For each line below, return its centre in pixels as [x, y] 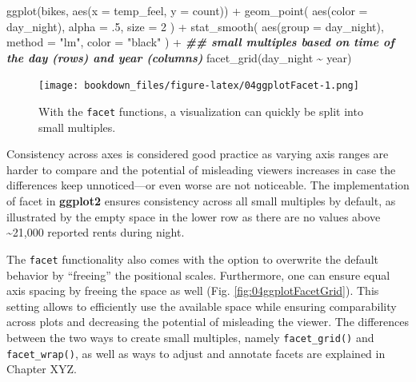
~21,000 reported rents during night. [96, 232]
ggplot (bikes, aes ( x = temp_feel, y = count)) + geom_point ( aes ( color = [187, 10]
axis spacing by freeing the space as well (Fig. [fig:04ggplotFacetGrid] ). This [193, 290]
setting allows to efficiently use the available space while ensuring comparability [202, 306]
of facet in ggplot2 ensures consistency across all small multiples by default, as [201, 201]
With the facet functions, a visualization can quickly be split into [201, 111]
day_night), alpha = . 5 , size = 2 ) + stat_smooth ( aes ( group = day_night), [195, 26]
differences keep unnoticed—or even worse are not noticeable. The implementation [208, 185]
